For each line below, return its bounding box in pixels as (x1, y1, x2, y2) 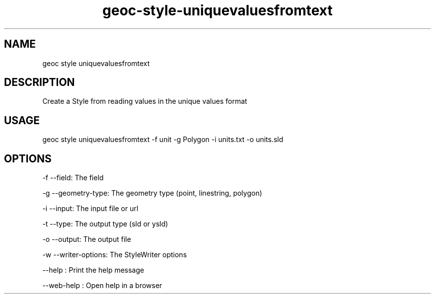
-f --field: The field (42, 173, 104, 182)
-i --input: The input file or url (42, 204, 139, 213)
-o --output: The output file (42, 235, 131, 244)
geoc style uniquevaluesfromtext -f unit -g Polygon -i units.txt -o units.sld (42, 135, 284, 144)
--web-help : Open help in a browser (42, 281, 162, 290)
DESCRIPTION (4, 76, 75, 89)
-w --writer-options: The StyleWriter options (42, 250, 187, 259)
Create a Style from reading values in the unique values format (42, 97, 247, 106)
